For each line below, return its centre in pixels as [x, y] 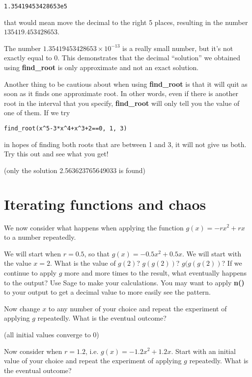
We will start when [33, 253]
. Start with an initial [203, 351]
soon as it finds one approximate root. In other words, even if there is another [121, 93]
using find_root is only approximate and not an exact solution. [101, 67]
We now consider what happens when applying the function [94, 227]
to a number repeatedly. [40, 237]
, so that [97, 253]
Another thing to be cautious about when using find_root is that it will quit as [126, 84]
